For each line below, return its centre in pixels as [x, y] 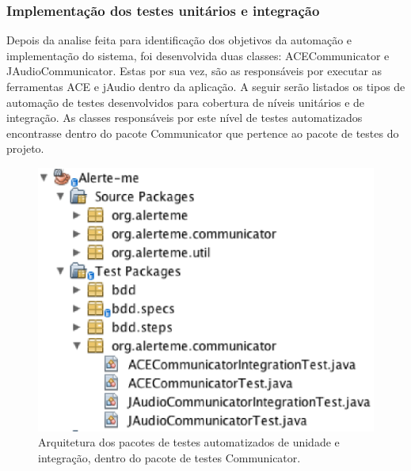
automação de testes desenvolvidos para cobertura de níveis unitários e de [186, 102]
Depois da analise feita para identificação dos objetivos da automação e [179, 40]
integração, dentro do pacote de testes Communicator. [169, 457]
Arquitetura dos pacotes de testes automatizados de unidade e [189, 442]
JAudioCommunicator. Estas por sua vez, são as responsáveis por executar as [194, 71]
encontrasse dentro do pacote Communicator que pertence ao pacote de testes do [203, 133]
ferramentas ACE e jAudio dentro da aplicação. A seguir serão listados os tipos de [206, 86]
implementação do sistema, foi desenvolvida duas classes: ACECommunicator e [198, 55]
